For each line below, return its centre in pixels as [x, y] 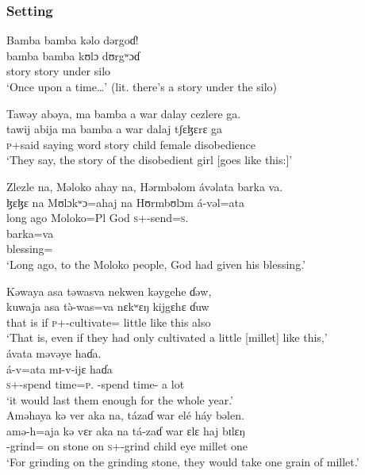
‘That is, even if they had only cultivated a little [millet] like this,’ [167, 337]
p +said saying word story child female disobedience [131, 144]
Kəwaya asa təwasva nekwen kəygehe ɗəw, [109, 291]
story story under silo [59, 71]
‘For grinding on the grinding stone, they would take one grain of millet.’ [183, 462]
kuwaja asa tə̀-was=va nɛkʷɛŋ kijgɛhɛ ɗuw [108, 306]
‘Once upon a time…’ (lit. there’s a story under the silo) [142, 86]
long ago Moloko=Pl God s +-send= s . [98, 218]
